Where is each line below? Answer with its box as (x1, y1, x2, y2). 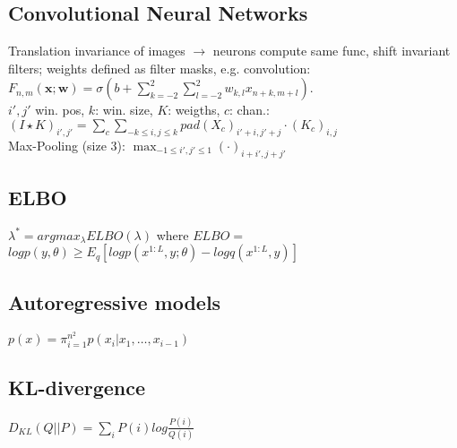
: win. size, (95, 100, 153, 119)
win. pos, (35, 100, 85, 119)
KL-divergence (8, 373, 146, 401)
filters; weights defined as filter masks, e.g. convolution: (8, 58, 311, 77)
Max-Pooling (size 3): (8, 135, 125, 154)
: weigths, (168, 100, 220, 119)
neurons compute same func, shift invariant (212, 41, 451, 60)
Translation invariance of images (8, 41, 185, 60)
